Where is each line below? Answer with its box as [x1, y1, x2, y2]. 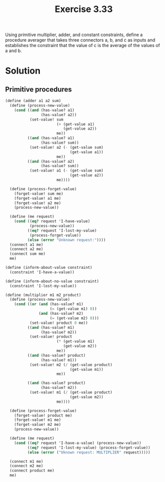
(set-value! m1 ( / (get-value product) [29, 390, 113, 395]
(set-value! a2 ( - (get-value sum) [29, 145, 104, 150]
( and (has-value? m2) [38, 311, 84, 316]
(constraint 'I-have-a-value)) [9, 269, 75, 275]
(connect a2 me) [9, 247, 43, 252]
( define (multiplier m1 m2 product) [5, 292, 81, 297]
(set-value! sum [29, 117, 64, 122]
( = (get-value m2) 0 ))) [49, 315, 99, 321]
